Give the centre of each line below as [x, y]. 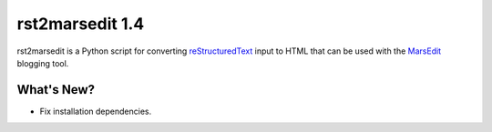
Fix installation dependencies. [96, 111]
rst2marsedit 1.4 [81, 24]
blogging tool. [43, 63]
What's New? [56, 90]
